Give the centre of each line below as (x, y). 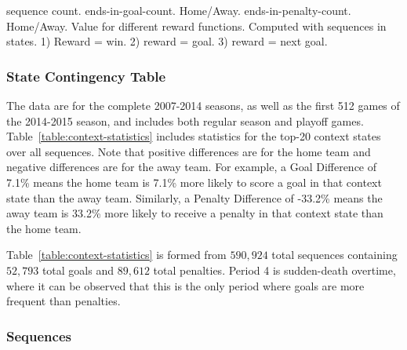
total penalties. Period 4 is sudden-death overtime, (274, 270)
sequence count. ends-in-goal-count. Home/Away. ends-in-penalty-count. (179, 10)
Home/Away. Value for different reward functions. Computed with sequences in (196, 26)
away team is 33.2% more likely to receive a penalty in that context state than (195, 213)
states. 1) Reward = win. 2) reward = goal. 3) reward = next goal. (167, 41)
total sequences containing (334, 255)
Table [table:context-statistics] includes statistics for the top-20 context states (194, 136)
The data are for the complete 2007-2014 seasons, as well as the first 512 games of (203, 105)
